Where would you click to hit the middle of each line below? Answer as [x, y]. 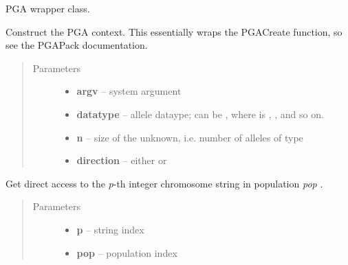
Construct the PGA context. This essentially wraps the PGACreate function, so [174, 31]
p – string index [110, 229]
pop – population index [127, 252]
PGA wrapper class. [48, 8]
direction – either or [122, 160]
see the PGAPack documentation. [77, 45]
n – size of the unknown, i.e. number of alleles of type [190, 137]
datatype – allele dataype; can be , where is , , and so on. [200, 114]
